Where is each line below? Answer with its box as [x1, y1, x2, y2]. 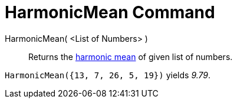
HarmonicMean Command [5, 2, 215, 22]
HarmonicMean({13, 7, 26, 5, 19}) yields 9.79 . [5, 69, 211, 80]
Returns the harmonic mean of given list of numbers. [28, 51, 233, 62]
